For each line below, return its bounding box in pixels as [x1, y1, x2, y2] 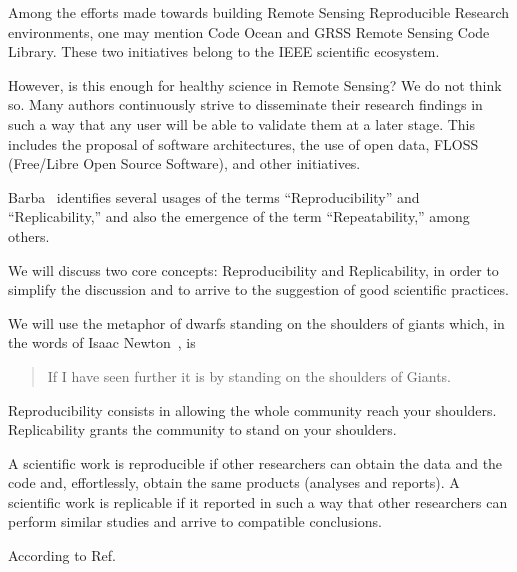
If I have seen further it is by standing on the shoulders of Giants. [47, 365, 451, 386]
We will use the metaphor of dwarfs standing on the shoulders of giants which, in [8, 312, 505, 333]
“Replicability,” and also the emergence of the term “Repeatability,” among [8, 206, 470, 227]
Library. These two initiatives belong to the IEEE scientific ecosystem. [8, 41, 440, 62]
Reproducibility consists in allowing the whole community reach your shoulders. [8, 399, 497, 420]
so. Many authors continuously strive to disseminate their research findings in [8, 94, 483, 115]
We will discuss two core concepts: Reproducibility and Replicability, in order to [8, 259, 499, 280]
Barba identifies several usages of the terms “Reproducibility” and [8, 186, 420, 207]
